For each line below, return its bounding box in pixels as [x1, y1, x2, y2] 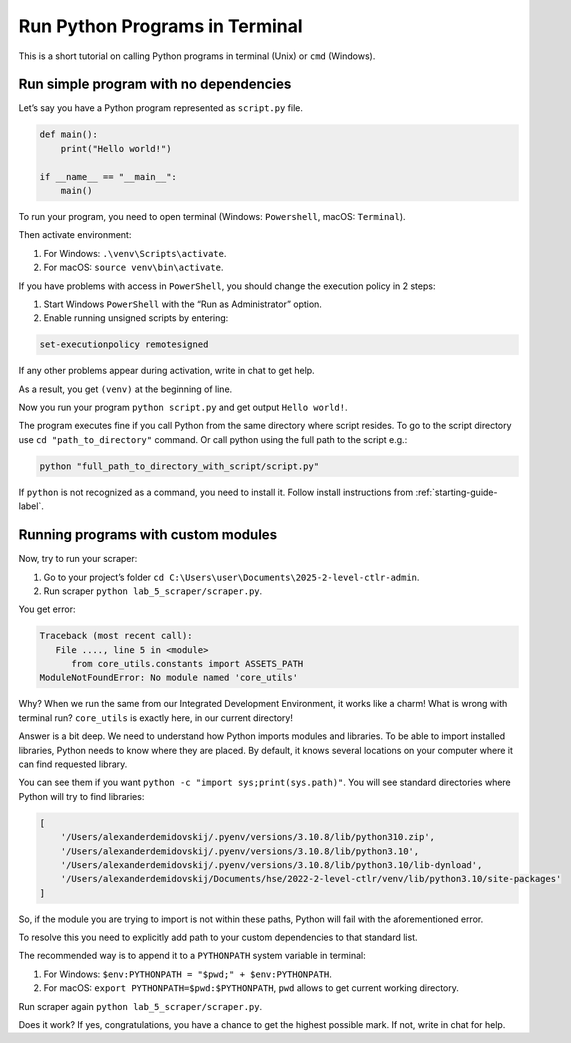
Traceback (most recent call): [39, 630, 194, 642]
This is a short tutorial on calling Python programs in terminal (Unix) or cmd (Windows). [18, 50, 376, 62]
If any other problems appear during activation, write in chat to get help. [18, 365, 315, 377]
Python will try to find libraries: [18, 790, 145, 802]
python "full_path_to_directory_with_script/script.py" [39, 460, 320, 472]
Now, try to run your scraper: [18, 553, 138, 565]
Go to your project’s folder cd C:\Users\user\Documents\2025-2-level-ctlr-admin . [43, 571, 420, 583]
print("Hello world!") [60, 143, 172, 154]
